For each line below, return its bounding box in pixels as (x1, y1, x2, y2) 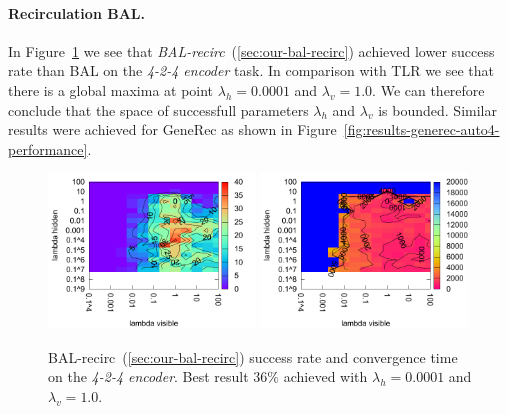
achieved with (283, 366, 368, 387)
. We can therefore (372, 79, 485, 100)
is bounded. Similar (378, 99, 497, 120)
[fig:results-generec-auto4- (343, 119, 500, 140)
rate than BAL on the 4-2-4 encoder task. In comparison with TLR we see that (8, 60, 495, 81)
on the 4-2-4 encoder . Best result (48, 366, 249, 387)
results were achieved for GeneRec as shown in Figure (8, 119, 337, 140)
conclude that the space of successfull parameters (8, 99, 309, 120)
